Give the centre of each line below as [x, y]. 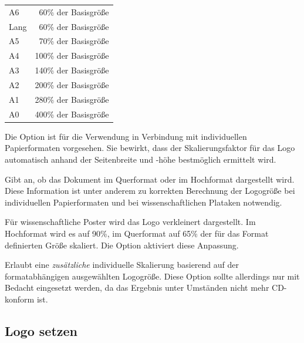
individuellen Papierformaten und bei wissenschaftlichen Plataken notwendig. [143, 202]
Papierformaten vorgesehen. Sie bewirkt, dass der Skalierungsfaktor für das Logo [150, 148]
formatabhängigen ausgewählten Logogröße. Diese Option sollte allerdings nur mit [152, 276]
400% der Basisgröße [72, 114]
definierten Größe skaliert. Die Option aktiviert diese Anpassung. [122, 245]
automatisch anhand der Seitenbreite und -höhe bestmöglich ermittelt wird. [141, 159]
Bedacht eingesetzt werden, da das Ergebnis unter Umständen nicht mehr [137, 287]
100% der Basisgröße [72, 56]
